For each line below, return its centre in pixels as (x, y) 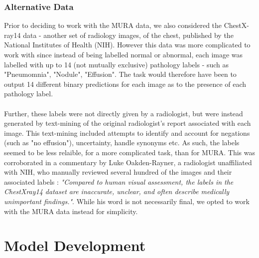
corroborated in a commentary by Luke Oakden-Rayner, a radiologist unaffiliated (128, 162)
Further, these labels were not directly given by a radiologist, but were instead (124, 113)
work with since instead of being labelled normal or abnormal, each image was (124, 54)
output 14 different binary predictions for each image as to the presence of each (125, 84)
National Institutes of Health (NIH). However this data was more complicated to (127, 45)
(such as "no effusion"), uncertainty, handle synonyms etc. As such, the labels (122, 142)
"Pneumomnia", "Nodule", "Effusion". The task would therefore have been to (120, 74)
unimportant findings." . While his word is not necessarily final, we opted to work (127, 201)
